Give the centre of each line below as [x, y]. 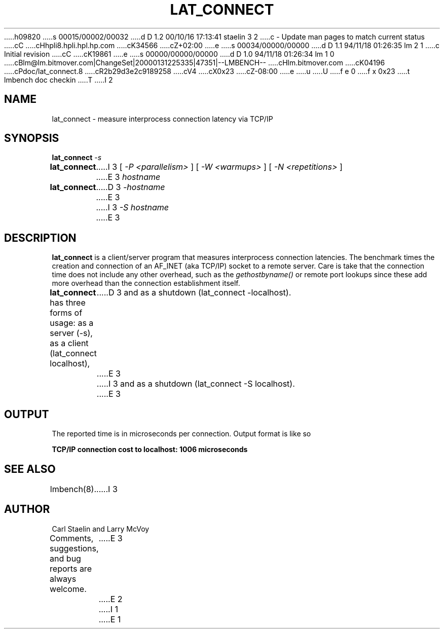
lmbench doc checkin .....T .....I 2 [59, 80]
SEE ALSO [30, 469]
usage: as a [72, 323]
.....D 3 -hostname [131, 187]
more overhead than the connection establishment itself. [146, 283]
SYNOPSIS [32, 138]
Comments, [72, 538]
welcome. [68, 589]
